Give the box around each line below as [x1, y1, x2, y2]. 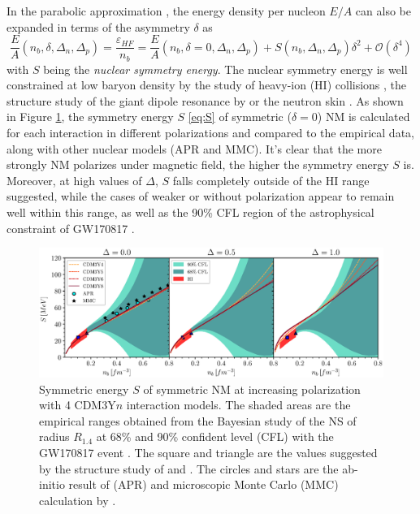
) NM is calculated [317, 108, 410, 125]
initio [39, 476, 65, 493]
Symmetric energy [39, 380, 129, 397]
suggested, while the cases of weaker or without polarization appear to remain [6, 188, 395, 205]
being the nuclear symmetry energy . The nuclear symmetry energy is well [43, 60, 408, 77]
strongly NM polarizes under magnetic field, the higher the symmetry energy [6, 156, 389, 173]
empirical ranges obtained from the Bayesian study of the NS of [39, 412, 357, 429]
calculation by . [39, 491, 116, 508]
